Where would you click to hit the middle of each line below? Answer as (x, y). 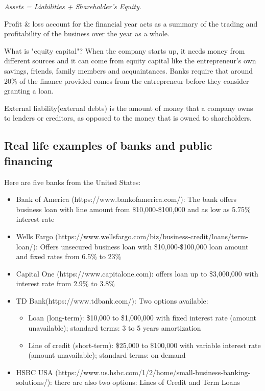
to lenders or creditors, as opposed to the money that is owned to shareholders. (128, 118)
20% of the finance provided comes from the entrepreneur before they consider (127, 80)
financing (28, 160)
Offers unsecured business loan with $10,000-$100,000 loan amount (144, 246)
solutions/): (34, 382)
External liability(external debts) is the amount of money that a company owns (129, 108)
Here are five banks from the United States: (73, 182)
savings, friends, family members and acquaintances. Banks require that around (128, 70)
